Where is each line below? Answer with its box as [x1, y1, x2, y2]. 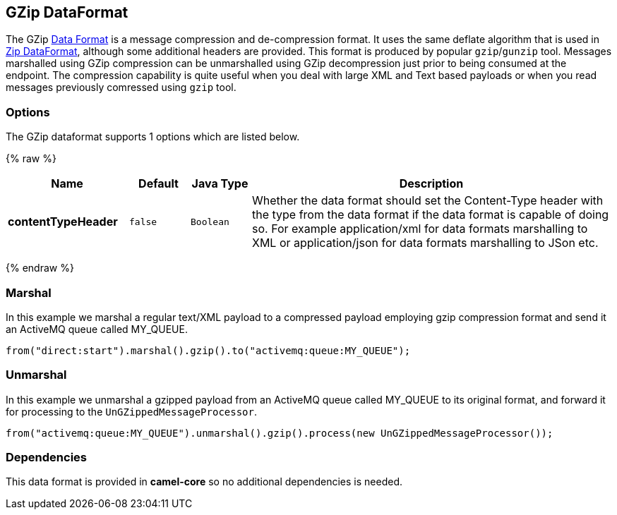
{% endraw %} [6, 262, 74, 274]
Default [138, 176, 179, 191]
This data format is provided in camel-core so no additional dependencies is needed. [6, 475, 403, 488]
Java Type [191, 176, 248, 191]
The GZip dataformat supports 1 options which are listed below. [6, 131, 300, 143]
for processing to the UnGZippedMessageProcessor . [6, 405, 258, 418]
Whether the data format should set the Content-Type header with [252, 193, 604, 208]
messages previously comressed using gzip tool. [6, 81, 236, 94]
